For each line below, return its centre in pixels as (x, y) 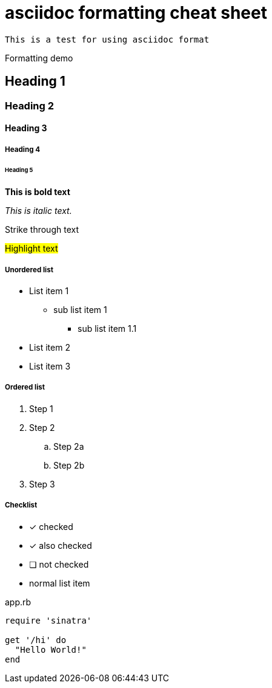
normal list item (60, 583)
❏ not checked (59, 564)
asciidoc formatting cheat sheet (136, 13)
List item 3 (50, 366)
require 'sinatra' (48, 620)
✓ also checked (61, 545)
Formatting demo (39, 58)
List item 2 (50, 348)
